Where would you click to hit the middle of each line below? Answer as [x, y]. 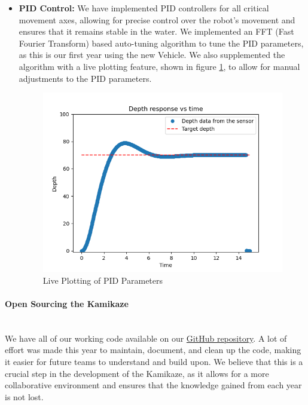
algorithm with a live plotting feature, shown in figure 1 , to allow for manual [159, 66]
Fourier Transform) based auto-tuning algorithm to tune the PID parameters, [161, 43]
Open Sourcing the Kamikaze [67, 304]
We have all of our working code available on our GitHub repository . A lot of [146, 338]
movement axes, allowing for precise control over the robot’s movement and [157, 19]
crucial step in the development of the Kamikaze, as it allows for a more [137, 373]
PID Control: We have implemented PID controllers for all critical [144, 8]
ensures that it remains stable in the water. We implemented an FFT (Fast [156, 31]
